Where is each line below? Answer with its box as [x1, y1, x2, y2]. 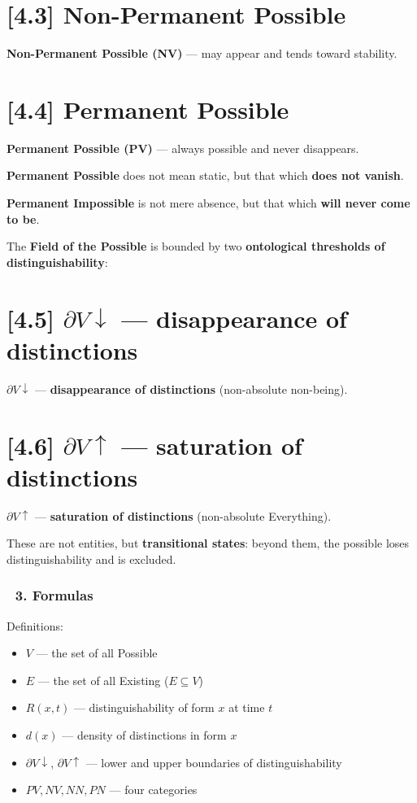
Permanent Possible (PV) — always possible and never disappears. [7, 139, 359, 156]
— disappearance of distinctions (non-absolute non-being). [35, 380, 348, 397]
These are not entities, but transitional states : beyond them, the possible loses [7, 535, 410, 552]
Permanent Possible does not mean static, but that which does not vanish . [7, 167, 404, 184]
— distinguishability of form [73, 699, 215, 716]
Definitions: [7, 617, 63, 634]
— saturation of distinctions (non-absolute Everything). [35, 507, 332, 524]
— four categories [109, 781, 198, 798]
